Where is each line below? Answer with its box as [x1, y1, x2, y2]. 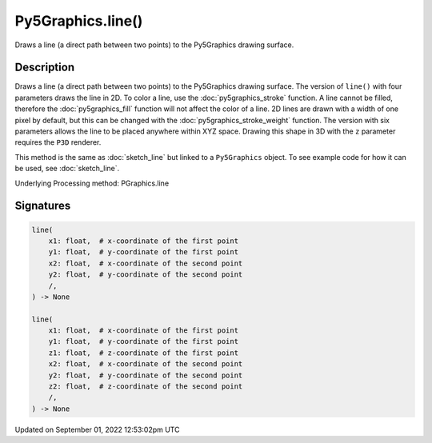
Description [14, 61, 75, 74]
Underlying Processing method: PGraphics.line [14, 178, 170, 188]
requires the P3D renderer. [14, 138, 102, 147]
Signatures [14, 199, 71, 213]
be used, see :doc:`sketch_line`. [14, 164, 120, 174]
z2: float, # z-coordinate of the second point [48, 382, 243, 391]
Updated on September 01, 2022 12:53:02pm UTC [14, 425, 180, 434]
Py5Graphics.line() [14, 12, 143, 30]
